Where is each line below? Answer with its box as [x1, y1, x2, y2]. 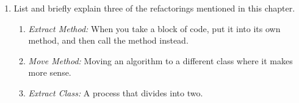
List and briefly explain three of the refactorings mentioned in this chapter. [13, 2, 295, 14]
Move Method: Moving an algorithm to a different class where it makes [28, 54, 293, 67]
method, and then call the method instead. [28, 34, 189, 47]
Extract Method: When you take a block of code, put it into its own [28, 22, 281, 35]
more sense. [28, 66, 71, 79]
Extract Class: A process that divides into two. [28, 86, 203, 99]
